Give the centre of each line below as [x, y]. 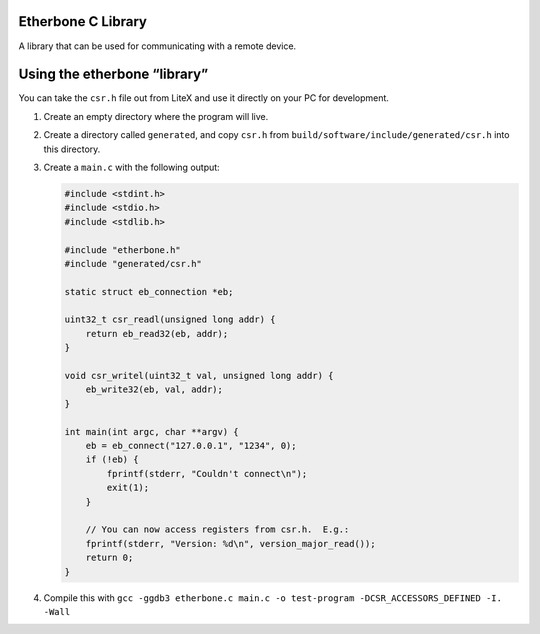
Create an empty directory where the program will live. [156, 116]
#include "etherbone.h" [123, 249]
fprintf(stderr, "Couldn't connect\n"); [207, 473]
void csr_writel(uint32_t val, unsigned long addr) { [199, 376]
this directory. [72, 149]
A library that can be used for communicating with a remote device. [157, 46]
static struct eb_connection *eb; [149, 291]
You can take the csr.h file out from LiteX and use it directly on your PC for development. [204, 98]
